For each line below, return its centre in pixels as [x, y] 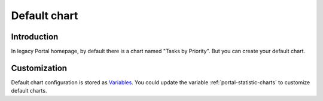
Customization [39, 68]
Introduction [35, 37]
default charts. [29, 91]
